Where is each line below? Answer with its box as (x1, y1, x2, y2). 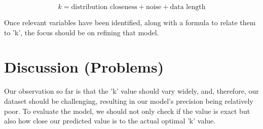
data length (170, 4, 206, 11)
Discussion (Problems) (4, 56, 164, 77)
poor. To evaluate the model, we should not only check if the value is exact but (4, 105, 250, 116)
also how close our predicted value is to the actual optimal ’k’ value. (4, 115, 216, 126)
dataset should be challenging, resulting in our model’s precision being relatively (4, 95, 253, 106)
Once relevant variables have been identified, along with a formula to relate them (4, 17, 256, 27)
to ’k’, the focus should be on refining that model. (4, 27, 159, 37)
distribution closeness (71, 4, 137, 11)
